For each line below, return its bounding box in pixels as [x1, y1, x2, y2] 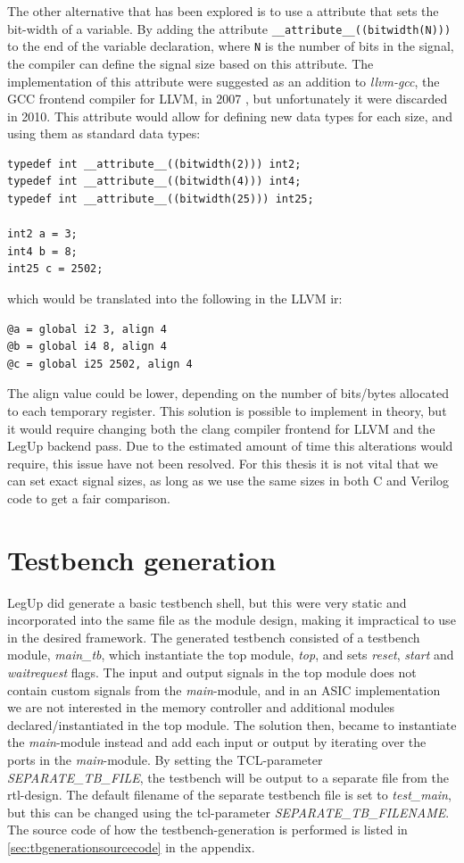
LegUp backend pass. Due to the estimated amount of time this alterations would [7, 436, 453, 455]
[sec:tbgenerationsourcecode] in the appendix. [7, 838, 255, 856]
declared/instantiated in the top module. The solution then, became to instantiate [7, 715, 457, 734]
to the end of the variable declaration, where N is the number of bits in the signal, [7, 37, 454, 55]
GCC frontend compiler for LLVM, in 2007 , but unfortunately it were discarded [7, 89, 448, 108]
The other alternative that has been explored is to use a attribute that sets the [7, 2, 439, 20]
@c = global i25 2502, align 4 [7, 357, 193, 370]
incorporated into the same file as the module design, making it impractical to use [7, 610, 456, 629]
